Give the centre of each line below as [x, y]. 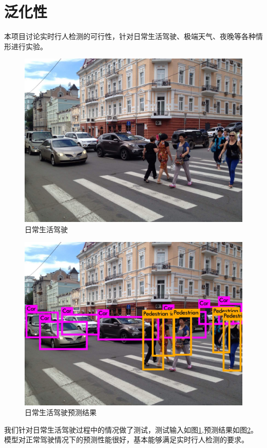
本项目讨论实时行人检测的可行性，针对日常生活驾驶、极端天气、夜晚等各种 [130, 36]
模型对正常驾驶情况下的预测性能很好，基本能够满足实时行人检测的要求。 [126, 440]
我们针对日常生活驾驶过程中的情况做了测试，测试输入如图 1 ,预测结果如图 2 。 [131, 429]
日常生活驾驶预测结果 [61, 412]
